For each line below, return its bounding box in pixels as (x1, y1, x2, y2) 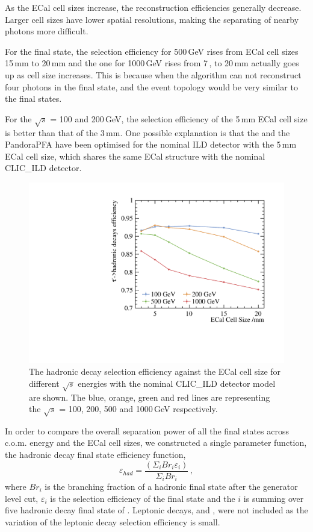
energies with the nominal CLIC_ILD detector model (78, 377, 276, 389)
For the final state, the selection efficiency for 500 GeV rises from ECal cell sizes (5, 45, 299, 57)
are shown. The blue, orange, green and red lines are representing (29, 390, 270, 403)
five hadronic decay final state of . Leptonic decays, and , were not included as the (5, 504, 308, 516)
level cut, (5, 492, 39, 504)
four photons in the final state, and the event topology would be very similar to (5, 80, 298, 93)
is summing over (243, 492, 304, 504)
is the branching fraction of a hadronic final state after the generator (45, 480, 298, 493)
